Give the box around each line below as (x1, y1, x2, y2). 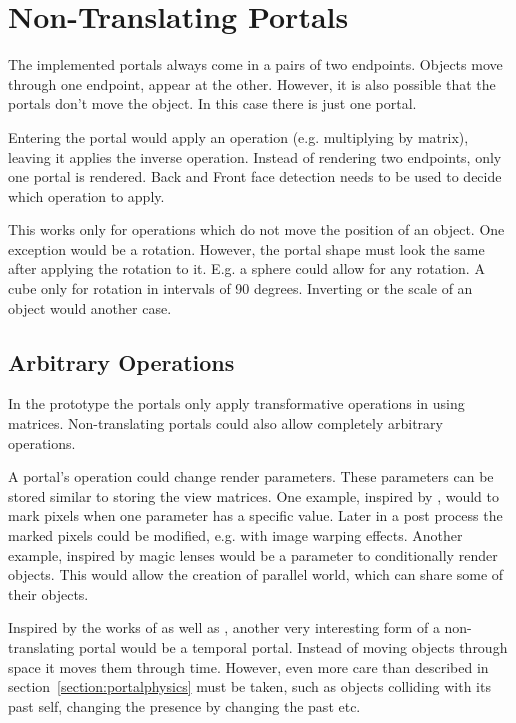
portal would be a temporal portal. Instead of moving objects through (78, 636, 508, 657)
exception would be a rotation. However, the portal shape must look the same (8, 238, 485, 259)
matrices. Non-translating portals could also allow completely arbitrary (8, 413, 443, 434)
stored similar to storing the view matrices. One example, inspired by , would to (8, 485, 499, 506)
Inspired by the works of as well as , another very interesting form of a (8, 617, 440, 638)
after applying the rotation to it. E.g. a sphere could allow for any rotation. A (8, 258, 485, 279)
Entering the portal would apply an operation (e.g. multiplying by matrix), (8, 126, 469, 147)
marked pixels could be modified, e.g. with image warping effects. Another (8, 525, 463, 546)
